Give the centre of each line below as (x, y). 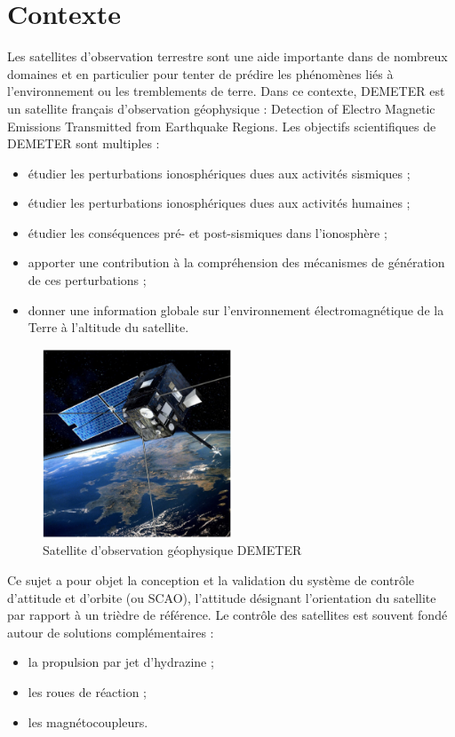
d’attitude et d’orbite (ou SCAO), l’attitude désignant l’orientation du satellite (222, 597)
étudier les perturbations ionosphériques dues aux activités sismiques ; (219, 173)
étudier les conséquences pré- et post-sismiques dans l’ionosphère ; (208, 232)
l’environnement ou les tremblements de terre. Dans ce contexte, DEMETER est (226, 91)
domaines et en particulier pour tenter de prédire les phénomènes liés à (200, 73)
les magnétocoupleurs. (88, 721)
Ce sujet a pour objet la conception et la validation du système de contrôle (211, 580)
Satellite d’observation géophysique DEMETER (172, 550)
